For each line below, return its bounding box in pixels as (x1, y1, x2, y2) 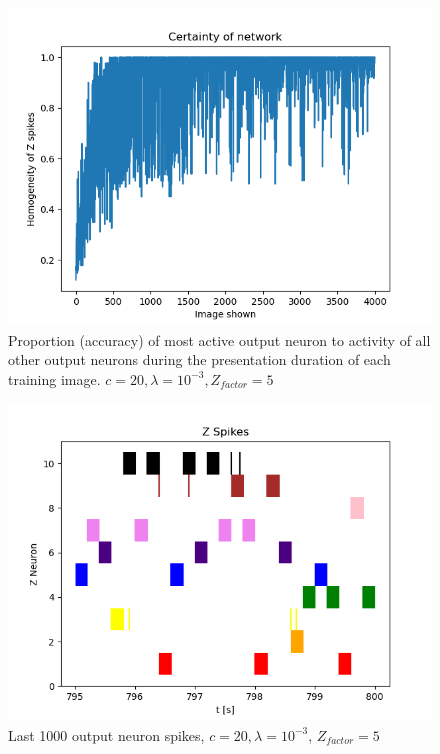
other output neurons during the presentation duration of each (8, 349, 391, 370)
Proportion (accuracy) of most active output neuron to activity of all (8, 329, 431, 350)
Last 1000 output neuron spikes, (8, 724, 205, 745)
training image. (8, 368, 101, 389)
